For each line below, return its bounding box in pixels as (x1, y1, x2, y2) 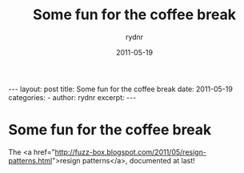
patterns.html (8, 155, 53, 165)
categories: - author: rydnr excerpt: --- (8, 92, 137, 102)
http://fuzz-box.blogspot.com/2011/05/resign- (54, 147, 206, 157)
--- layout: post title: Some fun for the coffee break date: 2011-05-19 (8, 84, 234, 94)
